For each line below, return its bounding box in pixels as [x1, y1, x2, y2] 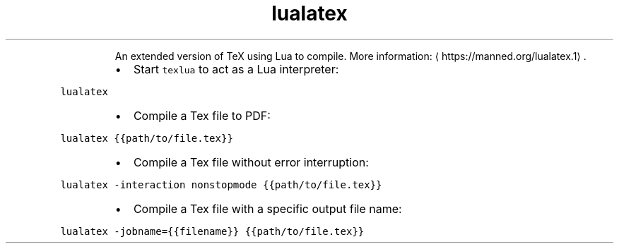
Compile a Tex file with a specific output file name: [133, 201, 402, 216]
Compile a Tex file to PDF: [133, 108, 271, 123]
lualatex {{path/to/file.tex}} [60, 132, 233, 144]
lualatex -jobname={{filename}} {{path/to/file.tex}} [60, 225, 365, 237]
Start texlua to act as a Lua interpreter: [133, 61, 339, 76]
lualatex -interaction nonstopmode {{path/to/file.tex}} [60, 178, 382, 190]
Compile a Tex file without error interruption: [133, 154, 369, 169]
